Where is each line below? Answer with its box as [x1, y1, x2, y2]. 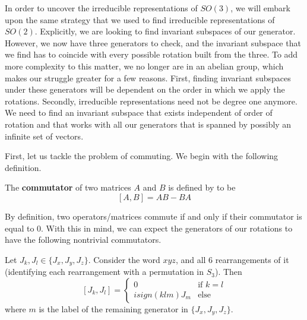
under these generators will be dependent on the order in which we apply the [5, 83, 285, 96]
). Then [214, 265, 242, 278]
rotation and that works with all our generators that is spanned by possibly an [5, 118, 292, 130]
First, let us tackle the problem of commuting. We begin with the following [5, 150, 278, 162]
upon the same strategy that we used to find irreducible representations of [5, 13, 275, 26]
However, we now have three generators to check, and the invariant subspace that [5, 36, 301, 49]
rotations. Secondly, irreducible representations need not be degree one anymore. [5, 94, 297, 107]
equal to [5, 221, 34, 234]
